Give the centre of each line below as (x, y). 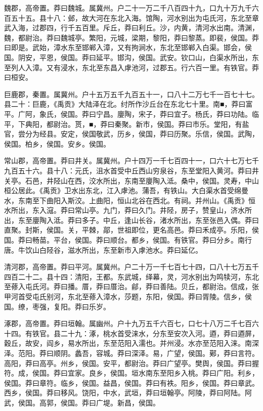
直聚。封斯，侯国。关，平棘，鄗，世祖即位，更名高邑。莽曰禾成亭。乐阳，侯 (131, 230)
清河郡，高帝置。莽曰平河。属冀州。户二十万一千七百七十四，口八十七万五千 (131, 267)
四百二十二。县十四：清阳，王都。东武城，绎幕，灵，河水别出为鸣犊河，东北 (131, 276)
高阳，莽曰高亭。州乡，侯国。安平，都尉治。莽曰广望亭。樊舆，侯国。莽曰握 (131, 363)
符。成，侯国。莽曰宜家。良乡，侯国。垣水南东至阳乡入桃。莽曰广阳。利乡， (131, 373)
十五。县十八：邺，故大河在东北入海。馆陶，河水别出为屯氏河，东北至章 (138, 17)
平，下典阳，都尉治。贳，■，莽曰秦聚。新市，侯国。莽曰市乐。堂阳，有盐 (127, 124)
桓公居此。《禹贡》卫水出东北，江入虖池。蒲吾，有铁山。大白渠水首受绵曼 (126, 190)
